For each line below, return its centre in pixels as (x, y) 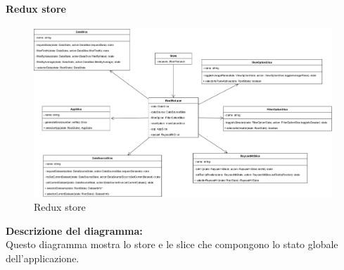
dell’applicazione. (43, 258)
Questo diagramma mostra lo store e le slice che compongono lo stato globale (172, 244)
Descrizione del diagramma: (74, 230)
